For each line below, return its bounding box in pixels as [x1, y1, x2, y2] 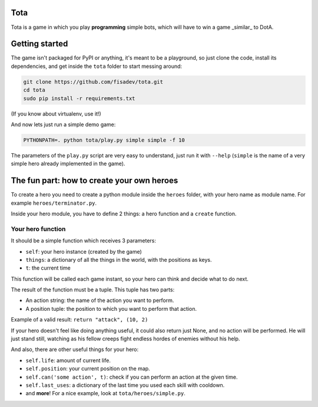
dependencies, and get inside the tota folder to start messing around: [11, 63, 183, 70]
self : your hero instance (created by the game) [25, 248, 143, 255]
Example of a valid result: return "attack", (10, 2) [11, 316, 148, 323]
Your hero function [11, 225, 66, 233]
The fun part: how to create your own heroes [11, 176, 178, 186]
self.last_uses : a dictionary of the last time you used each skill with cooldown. [25, 382, 225, 389]
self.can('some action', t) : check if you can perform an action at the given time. [25, 373, 238, 380]
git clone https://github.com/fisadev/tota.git [23, 78, 163, 85]
